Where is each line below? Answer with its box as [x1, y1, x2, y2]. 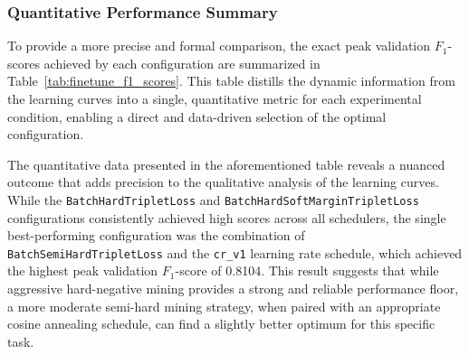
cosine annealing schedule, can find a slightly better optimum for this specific [7, 314, 435, 333]
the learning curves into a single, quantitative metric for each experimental [7, 89, 422, 107]
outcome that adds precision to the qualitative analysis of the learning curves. [7, 172, 439, 191]
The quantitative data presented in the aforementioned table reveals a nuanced [7, 154, 445, 173]
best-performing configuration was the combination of [7, 226, 305, 245]
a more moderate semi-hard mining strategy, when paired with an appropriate [7, 296, 441, 315]
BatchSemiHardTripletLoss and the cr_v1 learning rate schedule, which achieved [7, 243, 463, 262]
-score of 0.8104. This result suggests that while [175, 261, 439, 280]
